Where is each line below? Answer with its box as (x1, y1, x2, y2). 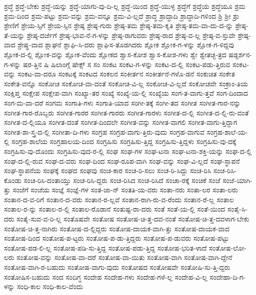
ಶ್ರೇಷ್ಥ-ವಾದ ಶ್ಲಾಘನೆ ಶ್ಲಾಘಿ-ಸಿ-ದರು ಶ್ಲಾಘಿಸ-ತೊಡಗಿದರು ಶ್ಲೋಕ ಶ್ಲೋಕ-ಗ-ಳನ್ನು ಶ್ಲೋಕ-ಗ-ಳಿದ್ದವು (17, 39, 234, 50)
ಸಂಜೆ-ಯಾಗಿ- (222, 175, 253, 185)
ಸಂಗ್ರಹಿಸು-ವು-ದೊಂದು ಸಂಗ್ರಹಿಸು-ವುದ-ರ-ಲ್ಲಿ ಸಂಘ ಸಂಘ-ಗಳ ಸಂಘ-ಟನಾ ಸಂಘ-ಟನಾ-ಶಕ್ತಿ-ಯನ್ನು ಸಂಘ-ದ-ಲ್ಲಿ (4, 146, 252, 156)
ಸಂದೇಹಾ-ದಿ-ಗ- (210, 271, 246, 282)
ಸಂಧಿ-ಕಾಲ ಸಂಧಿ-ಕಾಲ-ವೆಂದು (17, 281, 83, 292)
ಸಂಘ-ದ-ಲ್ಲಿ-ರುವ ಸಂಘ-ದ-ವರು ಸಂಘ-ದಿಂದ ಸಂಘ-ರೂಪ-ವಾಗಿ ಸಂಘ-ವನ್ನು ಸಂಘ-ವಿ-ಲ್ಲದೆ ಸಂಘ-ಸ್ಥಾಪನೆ (4, 155, 240, 166)
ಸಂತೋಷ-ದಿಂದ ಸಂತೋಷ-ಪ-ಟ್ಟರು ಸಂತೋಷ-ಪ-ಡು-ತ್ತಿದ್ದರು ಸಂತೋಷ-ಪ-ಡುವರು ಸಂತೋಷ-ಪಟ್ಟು (4, 233, 229, 243)
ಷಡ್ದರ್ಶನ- (228, 49, 252, 59)
